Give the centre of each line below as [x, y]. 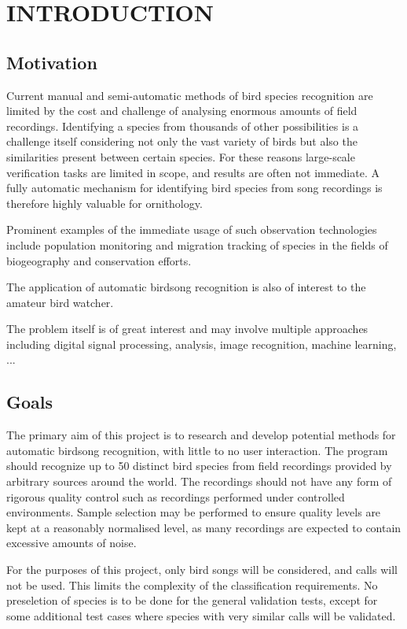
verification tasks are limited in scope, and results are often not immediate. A [193, 172]
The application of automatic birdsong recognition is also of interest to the [186, 287]
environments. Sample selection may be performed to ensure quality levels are [194, 512]
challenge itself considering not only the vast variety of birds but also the [182, 141]
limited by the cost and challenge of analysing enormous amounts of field [182, 111]
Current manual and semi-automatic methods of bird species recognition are [190, 95]
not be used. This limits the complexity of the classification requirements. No [192, 585]
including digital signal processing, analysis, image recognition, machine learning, [202, 344]
